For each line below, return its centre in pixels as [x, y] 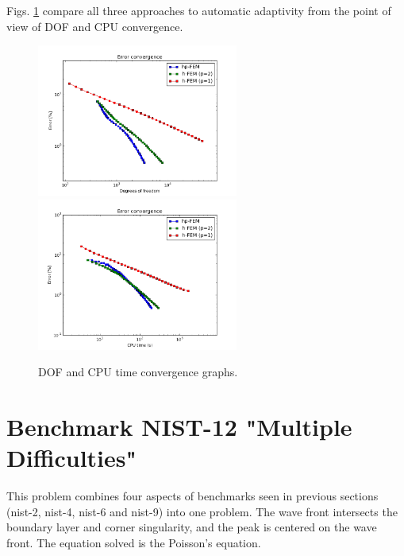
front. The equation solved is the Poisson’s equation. [134, 542]
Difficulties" [71, 458]
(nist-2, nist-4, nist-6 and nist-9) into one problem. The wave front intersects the [202, 511]
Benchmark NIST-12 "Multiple [179, 427]
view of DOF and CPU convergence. [95, 26]
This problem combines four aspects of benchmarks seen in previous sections [192, 496]
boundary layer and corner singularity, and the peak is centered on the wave [192, 527]
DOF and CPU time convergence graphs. [138, 372]
